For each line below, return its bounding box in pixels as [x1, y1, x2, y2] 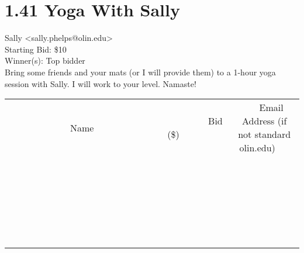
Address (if [242, 114, 287, 128]
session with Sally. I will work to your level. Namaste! [5, 77, 196, 89]
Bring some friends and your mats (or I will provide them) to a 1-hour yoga [5, 65, 276, 78]
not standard [238, 127, 291, 141]
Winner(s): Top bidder [5, 54, 85, 67]
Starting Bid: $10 [5, 43, 67, 55]
